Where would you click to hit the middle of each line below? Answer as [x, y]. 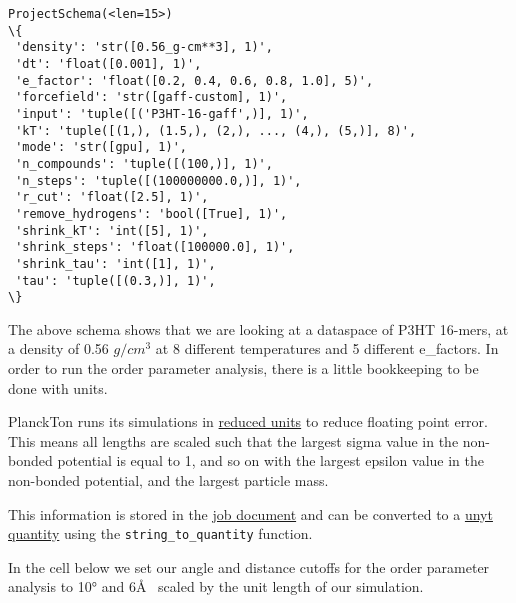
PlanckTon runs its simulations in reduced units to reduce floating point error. [248, 421]
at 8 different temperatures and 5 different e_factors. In [327, 348]
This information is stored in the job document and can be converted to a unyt [250, 513]
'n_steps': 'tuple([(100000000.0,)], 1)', [158, 180]
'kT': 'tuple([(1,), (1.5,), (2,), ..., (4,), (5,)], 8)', [216, 130]
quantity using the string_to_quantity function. [160, 533]
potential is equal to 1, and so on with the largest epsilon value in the [270, 460]
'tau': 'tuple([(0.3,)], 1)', [115, 280]
